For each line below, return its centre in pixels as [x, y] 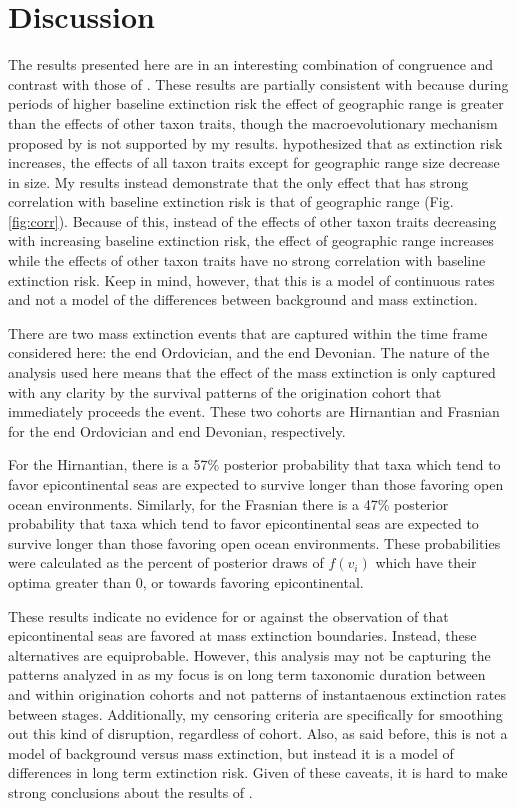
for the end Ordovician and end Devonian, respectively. [177, 430]
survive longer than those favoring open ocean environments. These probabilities [254, 542]
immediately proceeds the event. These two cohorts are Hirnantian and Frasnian [254, 411]
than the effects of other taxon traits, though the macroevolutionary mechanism [253, 122]
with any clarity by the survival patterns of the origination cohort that [225, 391]
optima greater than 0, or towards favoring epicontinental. [186, 581]
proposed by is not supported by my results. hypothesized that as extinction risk [255, 142]
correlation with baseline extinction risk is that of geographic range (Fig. [231, 201]
